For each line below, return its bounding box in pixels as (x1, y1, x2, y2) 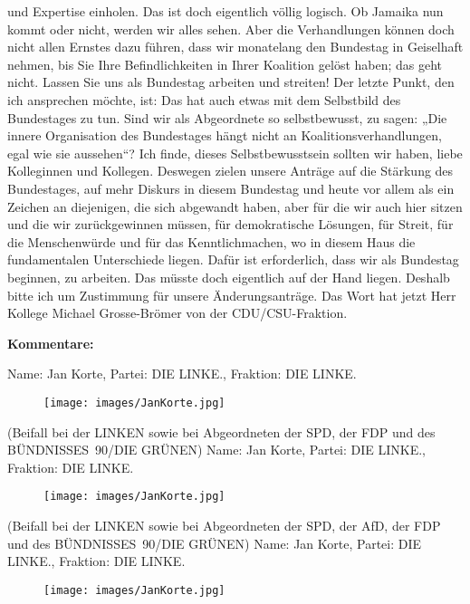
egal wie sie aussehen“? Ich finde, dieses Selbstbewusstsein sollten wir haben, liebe (7, 143, 463, 162)
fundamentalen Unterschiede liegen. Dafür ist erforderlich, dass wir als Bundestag (7, 250, 459, 269)
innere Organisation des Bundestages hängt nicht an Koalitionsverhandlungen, (7, 126, 442, 145)
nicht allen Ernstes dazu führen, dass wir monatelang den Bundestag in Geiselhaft (7, 37, 464, 56)
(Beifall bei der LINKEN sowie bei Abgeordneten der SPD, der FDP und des (7, 422, 436, 441)
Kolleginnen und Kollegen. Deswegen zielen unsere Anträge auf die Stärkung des (7, 161, 454, 180)
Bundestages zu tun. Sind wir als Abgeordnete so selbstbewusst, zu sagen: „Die (7, 108, 447, 127)
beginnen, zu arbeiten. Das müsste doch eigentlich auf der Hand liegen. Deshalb (7, 267, 450, 286)
